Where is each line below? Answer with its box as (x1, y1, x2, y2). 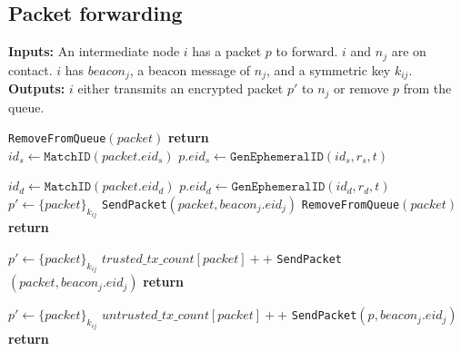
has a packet (192, 42, 262, 61)
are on (391, 42, 426, 61)
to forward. (276, 42, 338, 61)
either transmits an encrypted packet (77, 79, 284, 98)
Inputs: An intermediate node (8, 42, 180, 61)
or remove (334, 79, 389, 98)
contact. (8, 60, 53, 79)
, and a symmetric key (266, 60, 391, 79)
